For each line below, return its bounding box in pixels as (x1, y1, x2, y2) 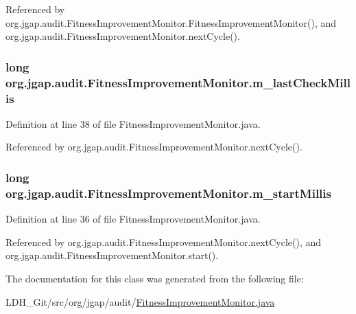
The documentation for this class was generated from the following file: (5, 271, 304, 285)
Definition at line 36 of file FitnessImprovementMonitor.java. (5, 212, 261, 226)
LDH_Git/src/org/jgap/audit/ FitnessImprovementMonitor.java (5, 294, 275, 309)
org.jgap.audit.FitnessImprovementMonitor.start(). (5, 248, 219, 262)
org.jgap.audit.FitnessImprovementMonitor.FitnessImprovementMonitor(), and (5, 15, 337, 30)
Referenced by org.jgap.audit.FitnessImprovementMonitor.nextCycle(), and (5, 234, 322, 249)
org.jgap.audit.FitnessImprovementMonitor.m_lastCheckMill (5, 74, 351, 91)
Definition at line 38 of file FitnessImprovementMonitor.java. (5, 116, 261, 131)
